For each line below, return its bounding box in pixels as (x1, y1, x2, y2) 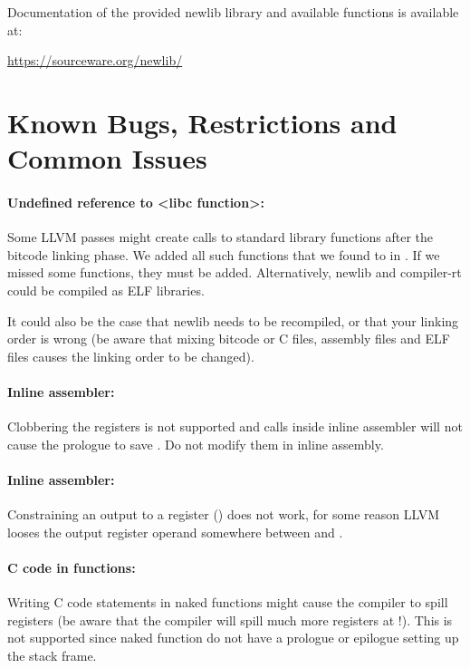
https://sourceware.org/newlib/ (7, 51, 183, 70)
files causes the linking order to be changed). (7, 346, 254, 365)
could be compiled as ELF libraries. (7, 280, 205, 299)
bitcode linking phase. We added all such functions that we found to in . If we (7, 245, 440, 264)
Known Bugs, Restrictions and (7, 103, 398, 140)
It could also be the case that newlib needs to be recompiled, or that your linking (7, 311, 459, 330)
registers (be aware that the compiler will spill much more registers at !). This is (7, 610, 453, 629)
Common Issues (7, 140, 207, 177)
